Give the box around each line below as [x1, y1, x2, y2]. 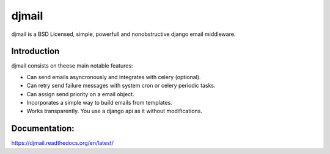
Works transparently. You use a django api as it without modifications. [26, 107, 203, 115]
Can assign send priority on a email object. [26, 90, 134, 97]
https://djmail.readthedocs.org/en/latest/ [11, 139, 114, 147]
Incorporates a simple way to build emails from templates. [26, 99, 172, 107]
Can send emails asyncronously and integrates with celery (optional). [26, 73, 201, 80]
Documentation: [11, 124, 75, 134]
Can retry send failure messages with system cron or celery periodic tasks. [26, 82, 216, 89]
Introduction [11, 46, 60, 57]
